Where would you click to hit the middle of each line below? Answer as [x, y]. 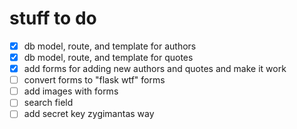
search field [48, 103]
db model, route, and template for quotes [108, 57]
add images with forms [71, 91]
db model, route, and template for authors [110, 46]
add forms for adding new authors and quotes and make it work [155, 69]
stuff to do [53, 18]
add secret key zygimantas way [89, 114]
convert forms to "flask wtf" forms [94, 80]
